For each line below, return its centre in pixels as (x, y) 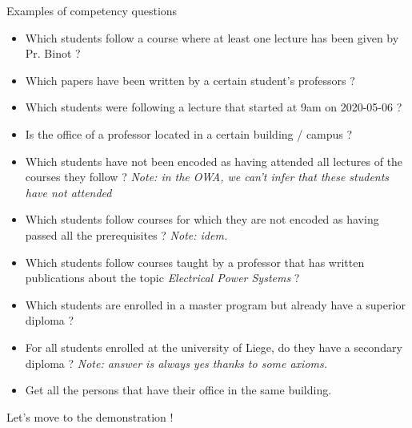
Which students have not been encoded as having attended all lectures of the (214, 161)
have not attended (68, 192)
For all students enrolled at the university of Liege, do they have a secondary (214, 347)
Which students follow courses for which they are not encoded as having (202, 219)
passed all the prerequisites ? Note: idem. (126, 234)
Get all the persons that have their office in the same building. (178, 390)
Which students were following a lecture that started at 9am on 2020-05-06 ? (214, 107)
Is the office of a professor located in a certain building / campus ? (189, 133)
